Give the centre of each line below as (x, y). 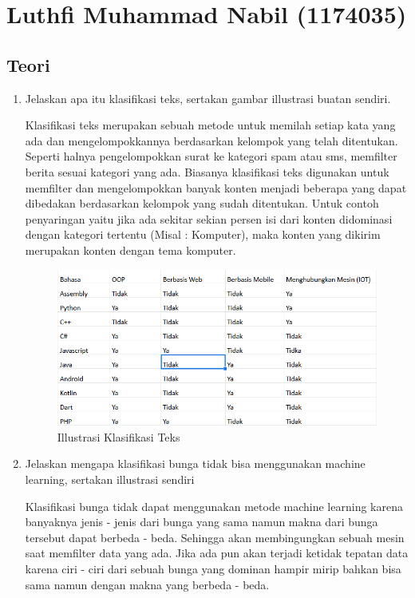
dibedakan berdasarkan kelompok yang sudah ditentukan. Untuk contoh (202, 203)
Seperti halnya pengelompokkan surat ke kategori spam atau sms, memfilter (211, 156)
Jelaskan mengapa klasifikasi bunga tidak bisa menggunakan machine (195, 463)
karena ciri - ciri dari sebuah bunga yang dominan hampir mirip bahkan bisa (213, 569)
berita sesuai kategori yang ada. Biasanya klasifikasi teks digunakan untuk (207, 171)
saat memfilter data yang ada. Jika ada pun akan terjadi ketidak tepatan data (217, 553)
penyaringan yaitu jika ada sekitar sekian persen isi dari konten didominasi (209, 218)
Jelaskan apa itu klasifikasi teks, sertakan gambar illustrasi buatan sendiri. (208, 98)
